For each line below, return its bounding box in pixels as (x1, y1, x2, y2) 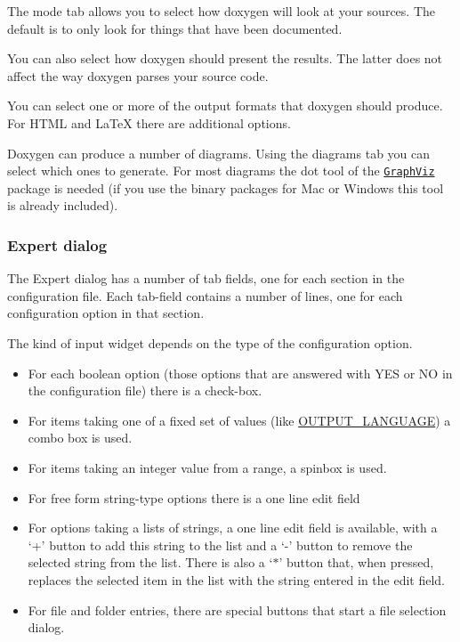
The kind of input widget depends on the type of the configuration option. (7, 334, 413, 352)
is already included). (7, 196, 118, 215)
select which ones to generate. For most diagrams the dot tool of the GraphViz (7, 161, 435, 180)
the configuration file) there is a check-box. (28, 381, 262, 400)
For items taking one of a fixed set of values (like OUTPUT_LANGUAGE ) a (28, 410, 451, 429)
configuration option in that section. (7, 304, 205, 322)
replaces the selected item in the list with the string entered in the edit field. (28, 570, 446, 589)
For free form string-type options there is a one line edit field (28, 488, 360, 507)
